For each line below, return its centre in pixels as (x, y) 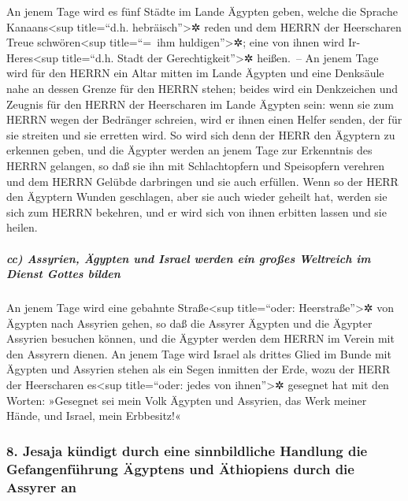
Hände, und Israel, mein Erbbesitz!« (94, 416)
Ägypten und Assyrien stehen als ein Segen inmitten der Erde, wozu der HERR (198, 369)
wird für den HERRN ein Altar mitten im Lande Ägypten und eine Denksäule (195, 73)
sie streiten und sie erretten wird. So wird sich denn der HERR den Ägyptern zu (201, 134)
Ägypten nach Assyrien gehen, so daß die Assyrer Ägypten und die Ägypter (189, 323)
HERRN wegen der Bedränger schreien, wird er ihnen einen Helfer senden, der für (204, 119)
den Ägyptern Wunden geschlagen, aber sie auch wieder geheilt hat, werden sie (197, 197)
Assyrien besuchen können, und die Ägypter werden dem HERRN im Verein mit (200, 338)
